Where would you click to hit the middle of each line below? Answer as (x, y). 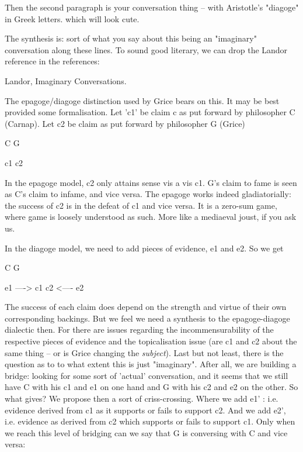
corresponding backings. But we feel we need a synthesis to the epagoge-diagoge (147, 318)
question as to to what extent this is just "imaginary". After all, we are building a (151, 364)
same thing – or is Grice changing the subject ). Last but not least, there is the (144, 352)
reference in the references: (52, 61)
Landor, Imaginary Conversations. (66, 80)
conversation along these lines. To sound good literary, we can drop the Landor (146, 49)
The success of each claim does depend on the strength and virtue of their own (146, 307)
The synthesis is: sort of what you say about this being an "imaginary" (131, 38)
